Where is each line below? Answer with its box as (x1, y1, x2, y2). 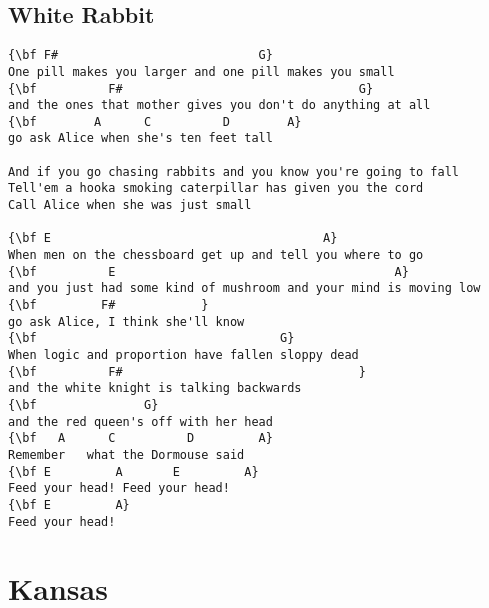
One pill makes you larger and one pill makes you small (8, 64, 395, 79)
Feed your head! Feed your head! (8, 481, 230, 496)
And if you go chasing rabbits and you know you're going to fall (8, 164, 460, 179)
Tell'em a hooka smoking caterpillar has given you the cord (8, 181, 424, 196)
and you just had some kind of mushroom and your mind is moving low (8, 281, 481, 296)
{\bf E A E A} (8, 464, 259, 479)
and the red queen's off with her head (8, 414, 273, 429)
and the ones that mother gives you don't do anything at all (8, 98, 431, 113)
